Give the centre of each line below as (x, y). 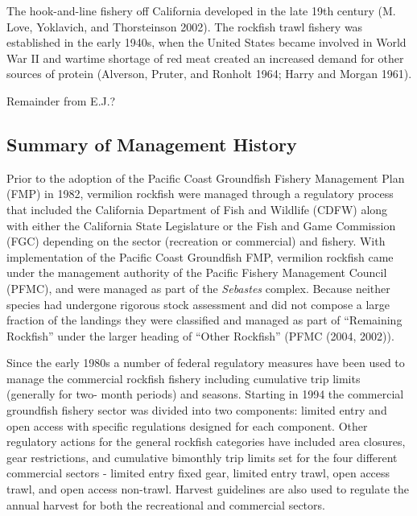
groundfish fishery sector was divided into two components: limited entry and (197, 410)
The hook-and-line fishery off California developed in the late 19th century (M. (201, 10)
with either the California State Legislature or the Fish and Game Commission (201, 225)
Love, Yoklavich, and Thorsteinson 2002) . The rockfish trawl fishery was (185, 26)
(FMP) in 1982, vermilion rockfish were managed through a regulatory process (200, 194)
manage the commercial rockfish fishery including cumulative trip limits (184, 378)
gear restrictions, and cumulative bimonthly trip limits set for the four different (202, 457)
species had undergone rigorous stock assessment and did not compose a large (198, 304)
